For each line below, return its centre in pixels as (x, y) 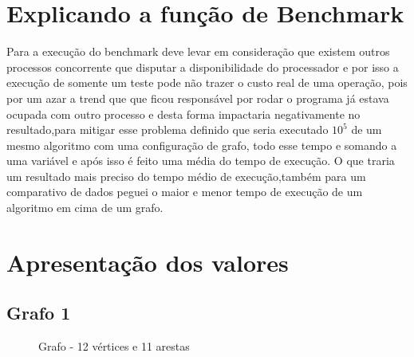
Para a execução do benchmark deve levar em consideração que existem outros (198, 51)
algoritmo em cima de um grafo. (85, 208)
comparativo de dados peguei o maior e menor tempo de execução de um (185, 192)
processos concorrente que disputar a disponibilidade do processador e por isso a (203, 67)
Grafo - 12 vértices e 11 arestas (114, 346)
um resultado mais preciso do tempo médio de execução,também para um (186, 176)
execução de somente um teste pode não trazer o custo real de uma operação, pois (207, 82)
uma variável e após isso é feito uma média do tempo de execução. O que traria (201, 161)
